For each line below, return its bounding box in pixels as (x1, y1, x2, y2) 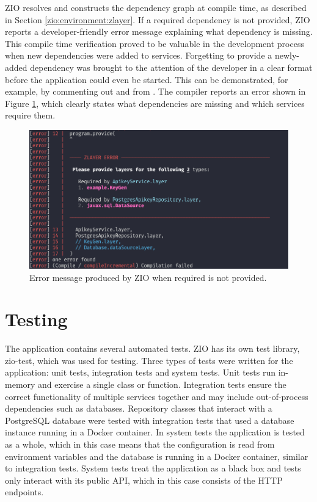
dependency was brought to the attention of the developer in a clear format (30, 60, 313, 73)
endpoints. (5, 486, 44, 498)
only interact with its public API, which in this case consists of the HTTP (5, 473, 283, 486)
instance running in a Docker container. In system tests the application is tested (5, 426, 305, 438)
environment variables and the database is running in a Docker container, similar (5, 449, 308, 462)
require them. (5, 109, 56, 122)
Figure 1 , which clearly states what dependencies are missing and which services (5, 96, 305, 109)
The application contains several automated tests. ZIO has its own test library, (5, 342, 300, 355)
